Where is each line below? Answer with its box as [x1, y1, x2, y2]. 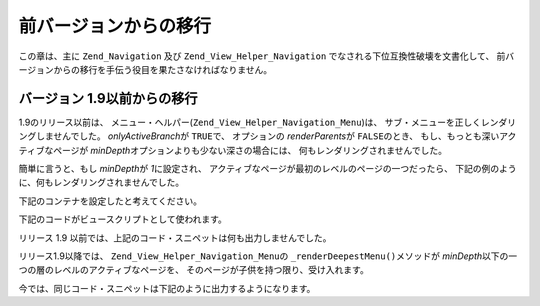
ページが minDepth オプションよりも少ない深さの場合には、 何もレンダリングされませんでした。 [53, 144, 447, 156]
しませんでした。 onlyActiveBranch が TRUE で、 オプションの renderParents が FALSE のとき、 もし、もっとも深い [35, 130, 500, 142]
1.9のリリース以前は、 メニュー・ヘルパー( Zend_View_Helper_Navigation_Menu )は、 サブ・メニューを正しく [18, 116, 482, 128]
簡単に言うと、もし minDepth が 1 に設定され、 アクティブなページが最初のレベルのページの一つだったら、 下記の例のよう [18, 163, 517, 175]
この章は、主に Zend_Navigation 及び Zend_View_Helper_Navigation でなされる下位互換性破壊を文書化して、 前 [18, 50, 506, 62]
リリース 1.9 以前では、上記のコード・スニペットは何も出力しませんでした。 [18, 231, 332, 244]
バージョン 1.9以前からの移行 [18, 90, 198, 107]
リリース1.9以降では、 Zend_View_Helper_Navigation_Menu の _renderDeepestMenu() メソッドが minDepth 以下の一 [18, 250, 518, 262]
